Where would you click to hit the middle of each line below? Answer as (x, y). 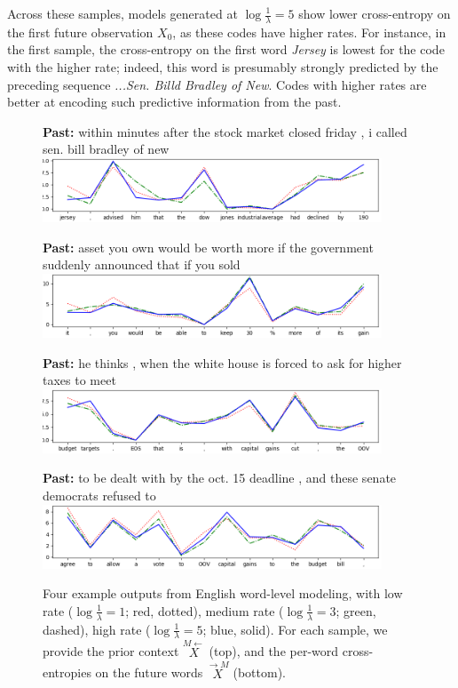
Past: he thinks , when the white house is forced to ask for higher (222, 362)
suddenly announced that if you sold (142, 264)
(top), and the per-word (274, 651)
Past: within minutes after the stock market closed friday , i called (225, 131)
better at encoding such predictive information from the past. (174, 102)
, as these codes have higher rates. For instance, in (309, 32)
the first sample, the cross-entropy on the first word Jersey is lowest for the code (226, 49)
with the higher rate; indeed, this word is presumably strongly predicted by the (223, 67)
